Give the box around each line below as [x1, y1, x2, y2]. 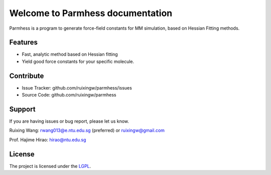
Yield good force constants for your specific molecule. [22, 58, 134, 64]
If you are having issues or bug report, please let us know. [9, 118, 129, 124]
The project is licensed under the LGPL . [9, 163, 91, 169]
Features [9, 38, 38, 47]
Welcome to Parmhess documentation [9, 8, 173, 19]
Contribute [9, 71, 44, 80]
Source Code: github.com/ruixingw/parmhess [22, 92, 116, 98]
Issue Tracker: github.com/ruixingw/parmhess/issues [22, 84, 132, 91]
